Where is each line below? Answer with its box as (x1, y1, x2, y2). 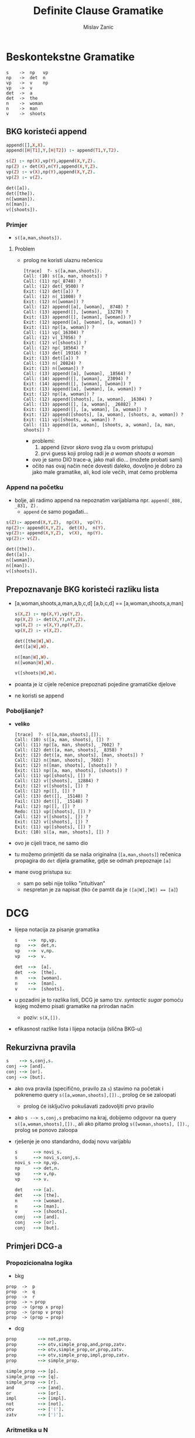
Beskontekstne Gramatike (6, 50, 135, 63)
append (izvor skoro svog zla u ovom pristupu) (40, 444, 154, 451)
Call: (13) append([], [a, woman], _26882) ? (23, 402, 136, 408)
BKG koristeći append (6, 127, 87, 137)
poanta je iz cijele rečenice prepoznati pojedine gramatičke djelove (14, 681, 176, 688)
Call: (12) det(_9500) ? (23, 283, 84, 290)
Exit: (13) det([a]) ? (23, 355, 79, 361)
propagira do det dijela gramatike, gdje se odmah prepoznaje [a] (14, 857, 172, 864)
